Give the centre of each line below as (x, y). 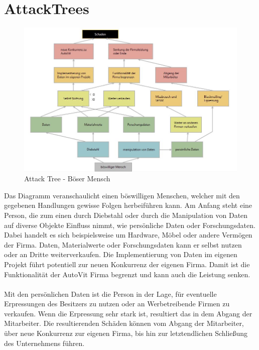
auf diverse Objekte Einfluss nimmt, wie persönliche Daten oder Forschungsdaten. (130, 225)
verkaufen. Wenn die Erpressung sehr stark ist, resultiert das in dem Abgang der (128, 313)
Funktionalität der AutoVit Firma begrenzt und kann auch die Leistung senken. (127, 274)
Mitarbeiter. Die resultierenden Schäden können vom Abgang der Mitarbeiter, (124, 323)
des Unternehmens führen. (44, 343)
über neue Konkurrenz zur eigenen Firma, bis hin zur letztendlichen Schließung (126, 333)
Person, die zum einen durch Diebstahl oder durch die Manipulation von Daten (126, 215)
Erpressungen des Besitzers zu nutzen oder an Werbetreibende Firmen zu (117, 304)
